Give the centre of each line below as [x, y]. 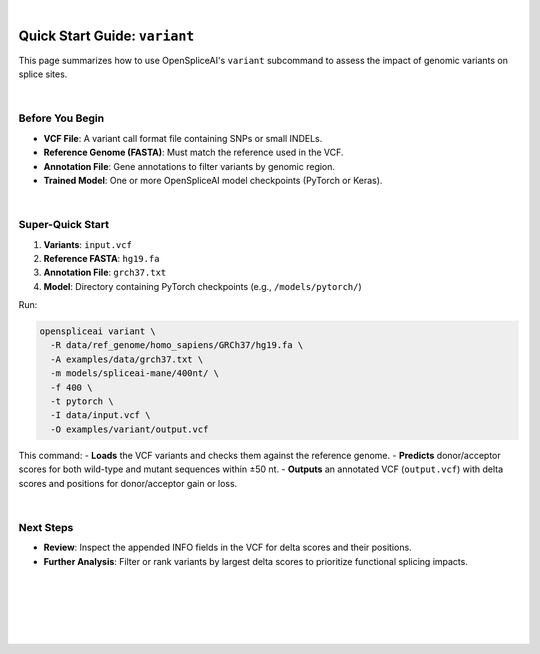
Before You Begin [61, 118]
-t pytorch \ [82, 401]
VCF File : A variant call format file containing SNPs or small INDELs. [183, 138]
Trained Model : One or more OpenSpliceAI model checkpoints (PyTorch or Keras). [213, 180]
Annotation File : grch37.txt [105, 272]
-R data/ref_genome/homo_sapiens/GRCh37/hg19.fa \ [177, 345]
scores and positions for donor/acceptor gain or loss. [128, 483]
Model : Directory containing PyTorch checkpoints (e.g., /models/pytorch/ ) [202, 286]
